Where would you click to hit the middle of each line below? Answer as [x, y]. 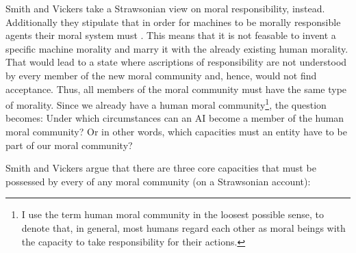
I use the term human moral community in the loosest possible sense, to [173, 214]
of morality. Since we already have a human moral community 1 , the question [166, 104]
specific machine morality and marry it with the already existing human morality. [177, 48]
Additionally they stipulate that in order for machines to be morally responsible [173, 22]
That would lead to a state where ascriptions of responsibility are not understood [176, 62]
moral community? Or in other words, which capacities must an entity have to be [176, 131]
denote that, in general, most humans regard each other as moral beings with [183, 227]
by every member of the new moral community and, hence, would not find [161, 75]
